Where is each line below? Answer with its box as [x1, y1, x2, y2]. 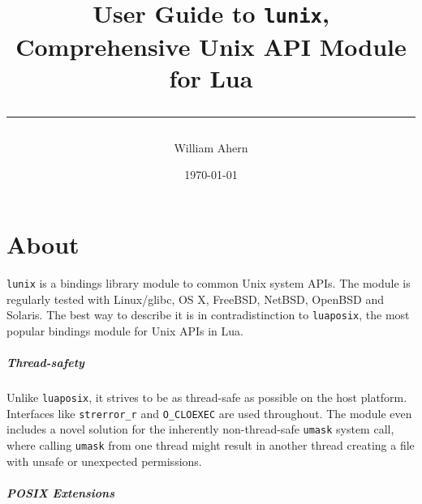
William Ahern [174, 139, 248, 156]
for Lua [169, 61, 253, 94]
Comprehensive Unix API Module [15, 29, 407, 62]
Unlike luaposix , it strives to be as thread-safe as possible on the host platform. [6, 389, 407, 406]
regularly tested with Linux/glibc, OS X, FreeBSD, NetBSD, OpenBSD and [6, 290, 384, 307]
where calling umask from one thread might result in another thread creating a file [6, 437, 415, 454]
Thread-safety [6, 354, 84, 371]
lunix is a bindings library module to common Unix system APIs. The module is [6, 275, 411, 291]
